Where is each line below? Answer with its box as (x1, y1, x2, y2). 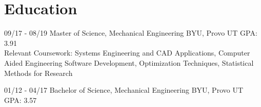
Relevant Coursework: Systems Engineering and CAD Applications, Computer (4, 47, 250, 58)
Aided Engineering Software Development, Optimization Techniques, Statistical (4, 57, 254, 68)
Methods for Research (4, 67, 73, 78)
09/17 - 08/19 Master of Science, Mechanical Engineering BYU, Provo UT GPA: (4, 28, 257, 38)
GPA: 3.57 (4, 94, 37, 105)
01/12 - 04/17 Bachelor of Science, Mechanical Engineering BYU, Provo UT (4, 85, 244, 95)
